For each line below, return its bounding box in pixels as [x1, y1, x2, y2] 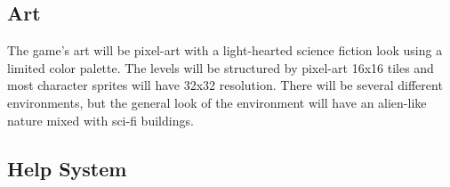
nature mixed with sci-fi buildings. [7, 110, 194, 129]
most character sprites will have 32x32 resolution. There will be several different [7, 76, 443, 94]
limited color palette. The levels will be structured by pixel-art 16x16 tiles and [7, 58, 434, 77]
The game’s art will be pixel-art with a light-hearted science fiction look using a [7, 41, 443, 60]
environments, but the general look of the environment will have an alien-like [7, 93, 427, 111]
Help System [7, 154, 127, 182]
